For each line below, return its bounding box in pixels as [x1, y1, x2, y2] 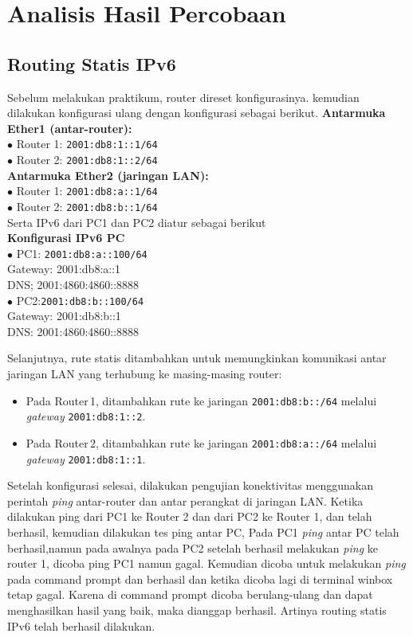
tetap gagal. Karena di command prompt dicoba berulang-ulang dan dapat [7, 586, 373, 603]
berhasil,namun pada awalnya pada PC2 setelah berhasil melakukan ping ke [7, 539, 378, 556]
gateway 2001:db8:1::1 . [26, 450, 146, 467]
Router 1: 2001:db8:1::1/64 [16, 135, 158, 152]
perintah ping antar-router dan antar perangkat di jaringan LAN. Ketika [7, 492, 364, 509]
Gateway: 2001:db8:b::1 [7, 307, 121, 324]
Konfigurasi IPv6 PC [7, 229, 125, 246]
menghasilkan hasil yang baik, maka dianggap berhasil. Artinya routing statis [7, 602, 387, 619]
